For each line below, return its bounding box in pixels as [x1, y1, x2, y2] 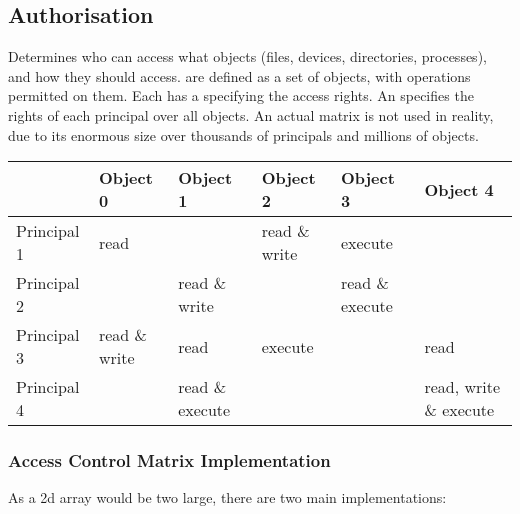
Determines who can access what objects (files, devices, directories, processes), [8, 46, 487, 67]
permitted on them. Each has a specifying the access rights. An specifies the [8, 85, 474, 106]
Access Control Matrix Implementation [8, 448, 331, 473]
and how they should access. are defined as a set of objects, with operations [8, 65, 471, 86]
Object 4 [424, 177, 494, 201]
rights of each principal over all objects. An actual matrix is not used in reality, [8, 104, 494, 125]
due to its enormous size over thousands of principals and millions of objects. [8, 124, 479, 145]
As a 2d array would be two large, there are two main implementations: [8, 487, 447, 508]
